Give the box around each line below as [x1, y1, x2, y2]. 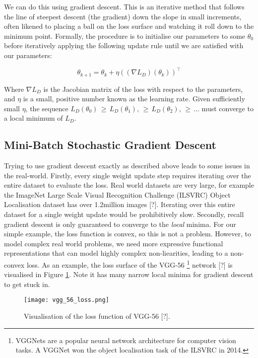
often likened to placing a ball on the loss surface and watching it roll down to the [4, 21, 254, 31]
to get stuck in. [4, 279, 50, 289]
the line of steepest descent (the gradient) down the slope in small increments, [4, 11, 242, 21]
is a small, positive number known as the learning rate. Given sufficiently [23, 93, 245, 104]
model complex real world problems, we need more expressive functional [4, 238, 223, 248]
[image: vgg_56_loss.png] [24, 296, 109, 304]
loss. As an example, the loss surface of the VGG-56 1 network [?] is [26, 258, 233, 270]
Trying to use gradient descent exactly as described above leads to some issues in [4, 160, 250, 171]
